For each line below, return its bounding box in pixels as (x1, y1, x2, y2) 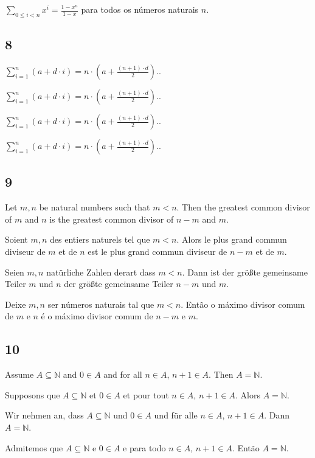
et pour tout (123, 388, 169, 401)
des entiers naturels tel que (50, 233, 150, 246)
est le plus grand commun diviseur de (88, 245, 227, 257)
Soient (5, 233, 28, 246)
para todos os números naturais (81, 3, 199, 15)
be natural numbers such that (39, 201, 150, 213)
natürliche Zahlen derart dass (46, 265, 156, 278)
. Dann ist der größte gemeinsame (182, 265, 308, 278)
